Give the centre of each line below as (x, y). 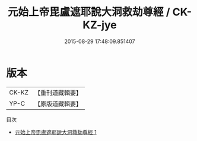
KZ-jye (100, 25)
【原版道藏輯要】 (58, 104)
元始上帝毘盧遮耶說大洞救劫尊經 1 (55, 132)
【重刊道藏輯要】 (58, 93)
